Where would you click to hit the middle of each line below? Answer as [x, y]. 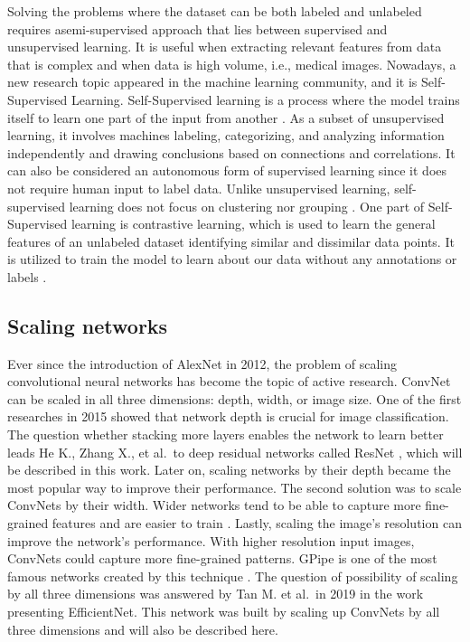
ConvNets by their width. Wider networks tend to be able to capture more [214, 505]
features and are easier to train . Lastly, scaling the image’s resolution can [257, 523]
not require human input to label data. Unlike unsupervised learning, [199, 188]
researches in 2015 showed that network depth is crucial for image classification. [228, 416]
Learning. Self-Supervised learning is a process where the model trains [265, 99]
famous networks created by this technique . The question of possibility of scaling [233, 576]
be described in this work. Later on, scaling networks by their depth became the [229, 470]
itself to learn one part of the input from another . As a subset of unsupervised [226, 117]
